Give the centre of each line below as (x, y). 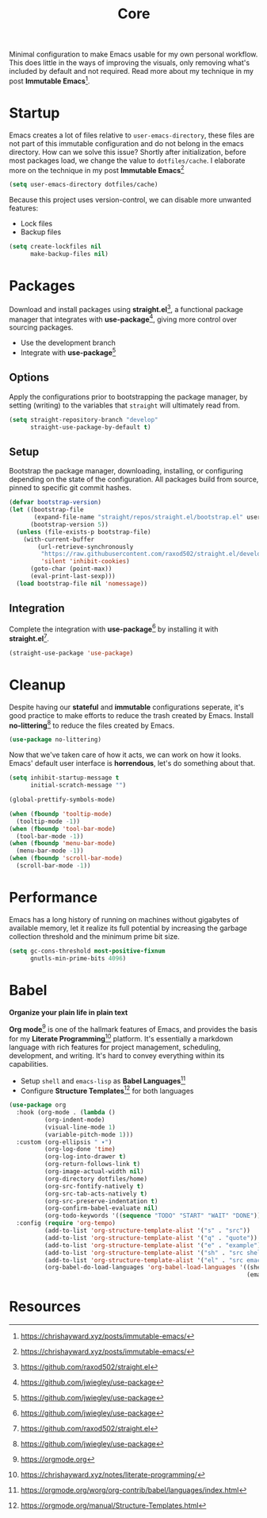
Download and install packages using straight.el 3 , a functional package (126, 309)
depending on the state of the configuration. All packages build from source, (134, 479)
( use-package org (38, 1105)
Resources (45, 1307)
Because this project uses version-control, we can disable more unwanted (130, 200)
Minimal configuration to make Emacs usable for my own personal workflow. (133, 54)
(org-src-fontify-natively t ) (94, 1186)
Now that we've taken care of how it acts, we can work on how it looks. (125, 755)
